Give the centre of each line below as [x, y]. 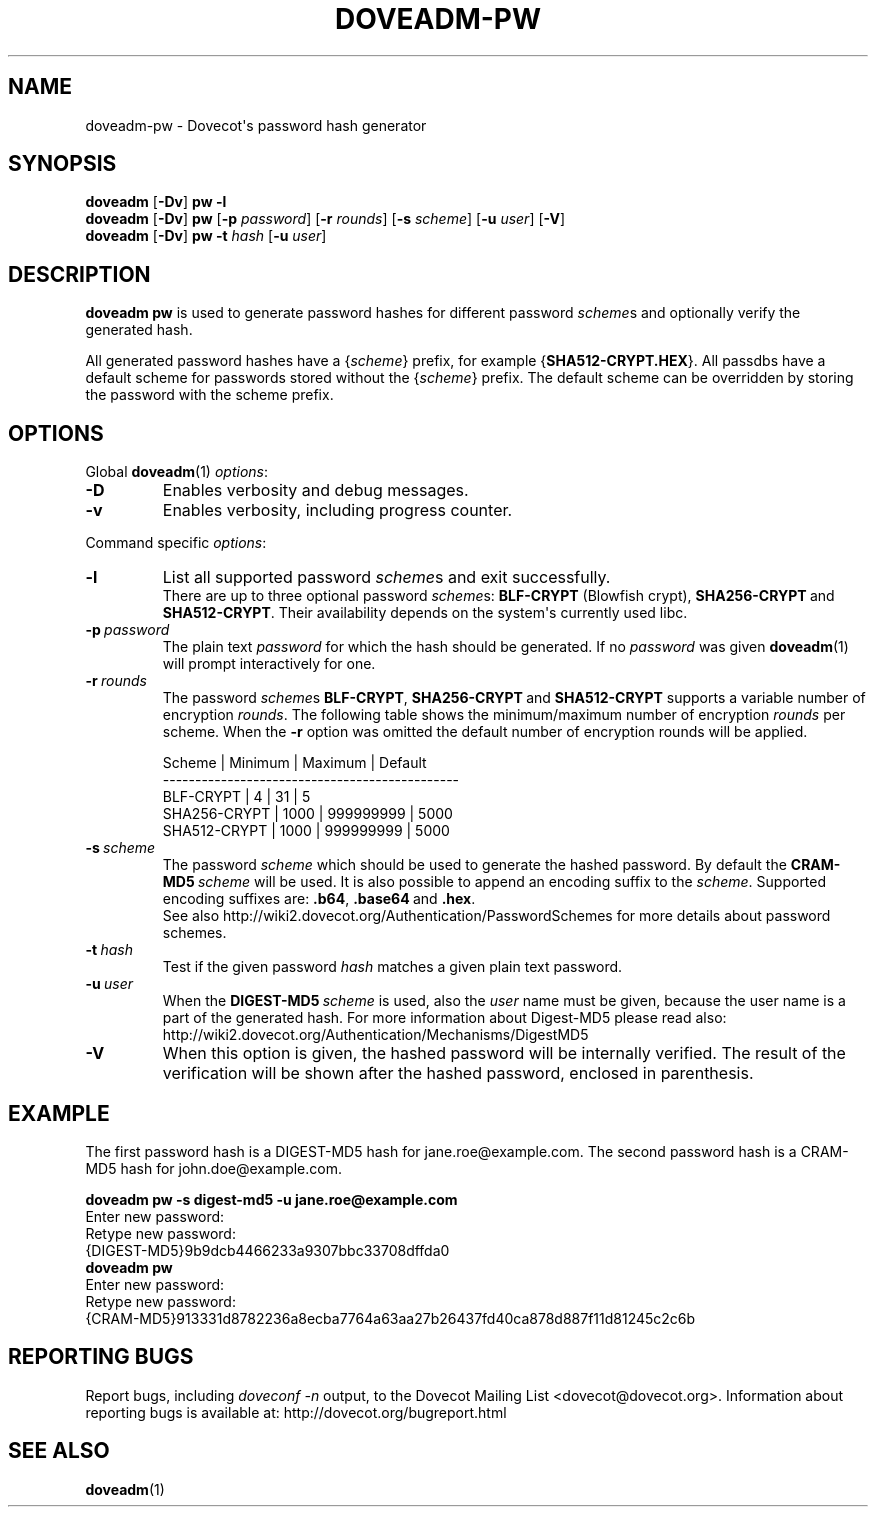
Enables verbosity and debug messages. [315, 490]
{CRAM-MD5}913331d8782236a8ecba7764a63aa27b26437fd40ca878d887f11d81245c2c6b [390, 1318]
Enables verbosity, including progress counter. [337, 510]
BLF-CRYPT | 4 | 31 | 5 [236, 797]
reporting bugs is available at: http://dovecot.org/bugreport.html [296, 1412]
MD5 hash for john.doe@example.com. [213, 1168]
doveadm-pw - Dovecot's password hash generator [256, 125]
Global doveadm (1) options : [176, 472]
